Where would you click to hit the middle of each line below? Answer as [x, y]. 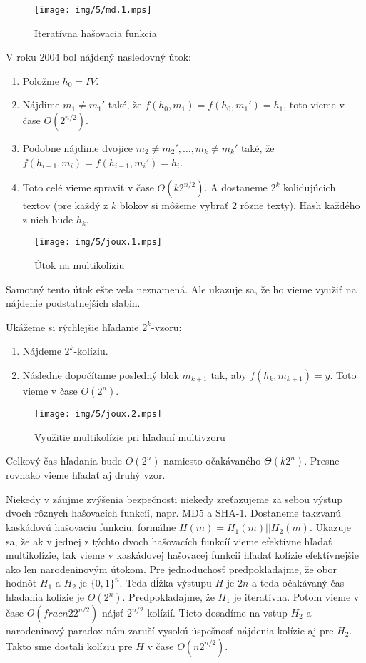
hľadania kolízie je [45, 597]
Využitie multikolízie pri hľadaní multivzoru [130, 436]
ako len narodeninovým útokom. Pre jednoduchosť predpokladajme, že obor [172, 568]
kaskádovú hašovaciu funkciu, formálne [91, 527]
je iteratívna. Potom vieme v [296, 597]
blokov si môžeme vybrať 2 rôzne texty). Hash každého [240, 205]
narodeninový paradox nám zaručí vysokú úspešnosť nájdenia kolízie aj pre [170, 631]
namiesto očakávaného [212, 461]
